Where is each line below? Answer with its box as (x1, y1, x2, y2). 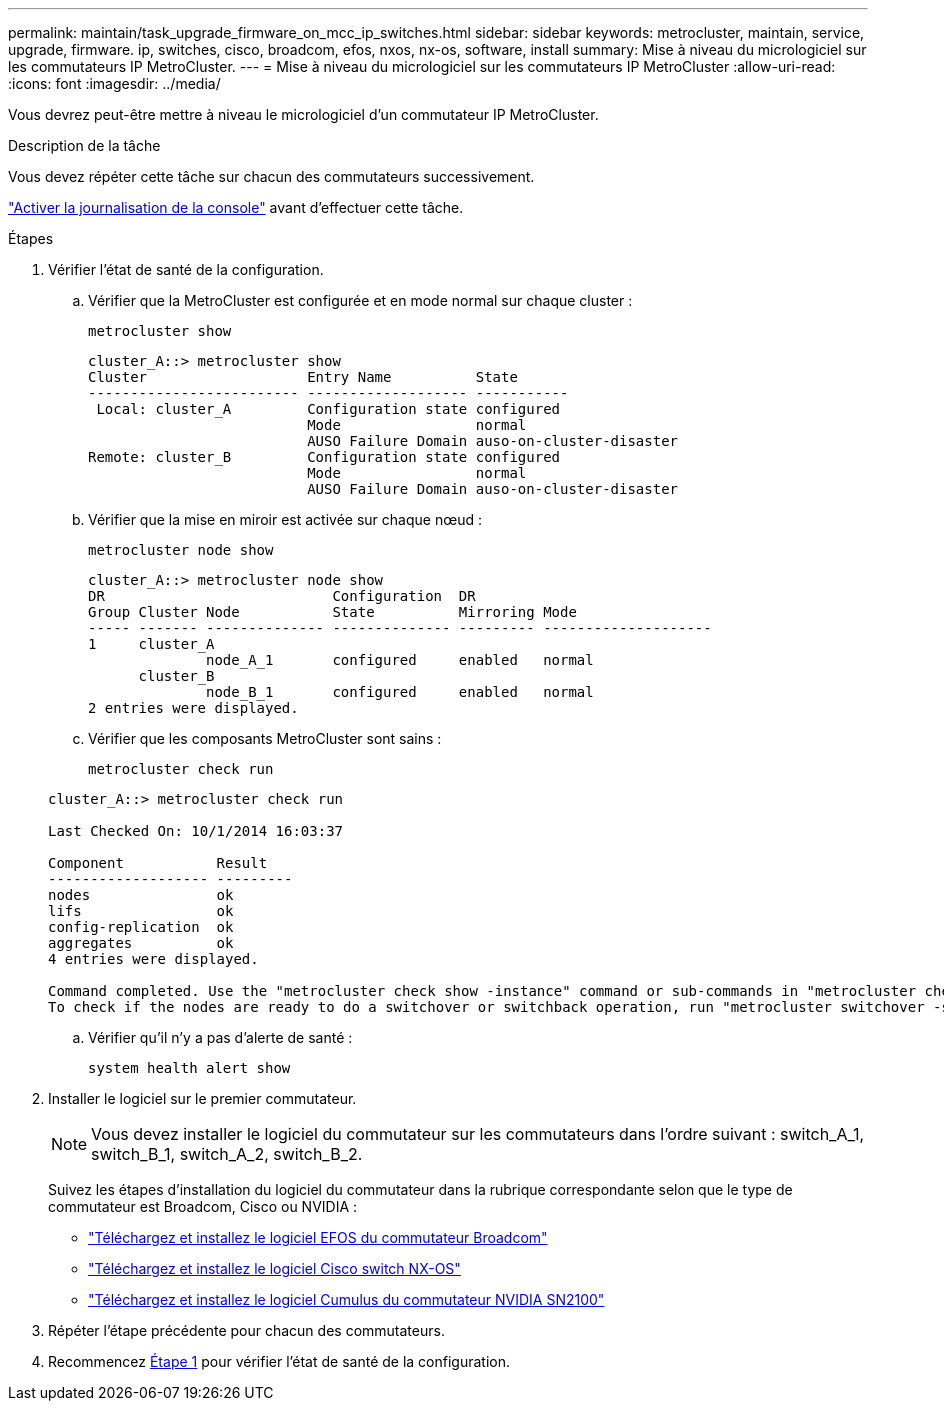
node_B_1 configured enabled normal (206, 684, 594, 700)
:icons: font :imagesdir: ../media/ (8, 75, 221, 92)
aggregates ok (48, 935, 234, 951)
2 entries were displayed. (88, 700, 299, 716)
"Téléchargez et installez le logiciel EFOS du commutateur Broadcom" (88, 1229, 548, 1246)
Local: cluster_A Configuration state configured (96, 401, 561, 417)
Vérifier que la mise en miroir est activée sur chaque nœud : (88, 511, 482, 528)
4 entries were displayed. (48, 951, 259, 967)
